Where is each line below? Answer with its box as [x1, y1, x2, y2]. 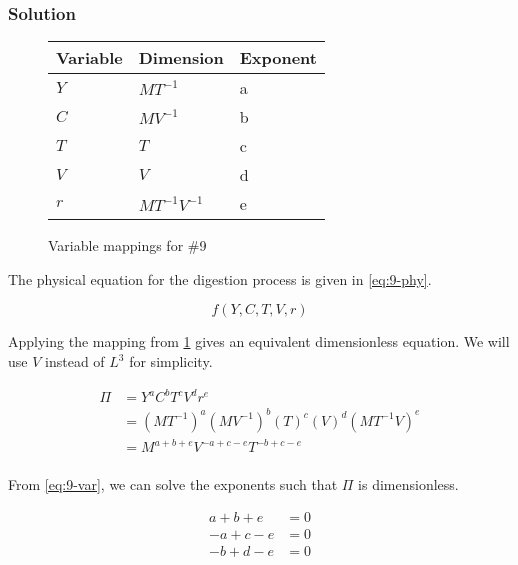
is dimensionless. [358, 474, 459, 495]
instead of [45, 351, 105, 371]
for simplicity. [129, 351, 213, 371]
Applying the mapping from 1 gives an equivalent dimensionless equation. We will [8, 331, 510, 352]
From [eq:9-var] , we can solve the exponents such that [8, 474, 338, 495]
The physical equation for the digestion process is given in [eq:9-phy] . [8, 268, 432, 289]
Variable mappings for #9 [48, 235, 207, 256]
